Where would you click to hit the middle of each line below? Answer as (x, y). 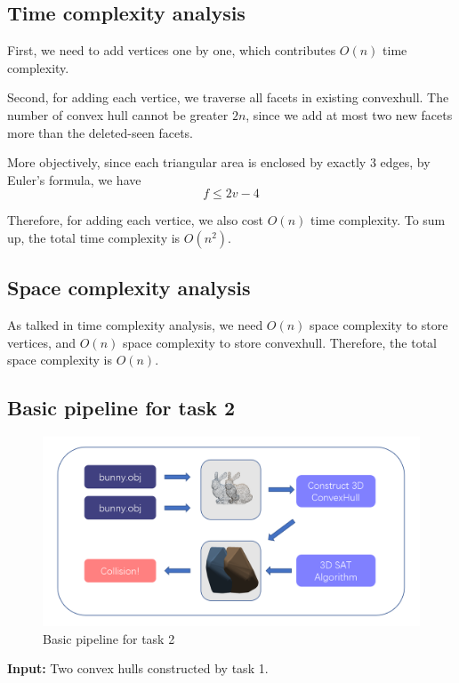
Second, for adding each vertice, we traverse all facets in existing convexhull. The (228, 97)
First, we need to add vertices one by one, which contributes (172, 50)
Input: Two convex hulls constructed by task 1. (138, 668)
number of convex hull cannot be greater (118, 114)
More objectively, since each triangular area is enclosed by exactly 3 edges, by (219, 162)
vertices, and (42, 342)
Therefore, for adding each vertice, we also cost (136, 220)
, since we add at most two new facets (349, 114)
